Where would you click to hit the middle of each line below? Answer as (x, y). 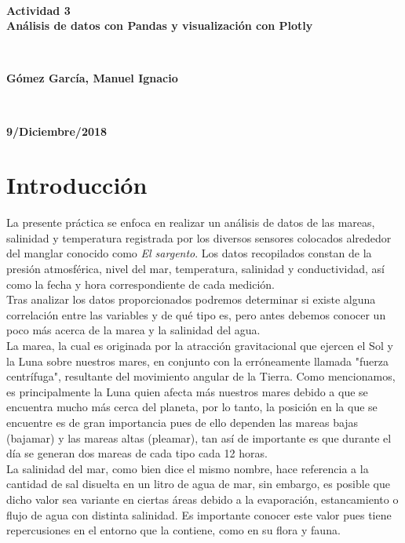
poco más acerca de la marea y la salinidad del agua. (133, 330)
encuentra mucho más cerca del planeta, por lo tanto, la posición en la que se (192, 407)
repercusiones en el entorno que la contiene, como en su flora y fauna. (173, 530)
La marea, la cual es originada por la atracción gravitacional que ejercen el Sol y (200, 346)
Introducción (77, 185)
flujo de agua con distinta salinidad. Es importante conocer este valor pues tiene (199, 514)
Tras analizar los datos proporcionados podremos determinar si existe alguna (191, 299)
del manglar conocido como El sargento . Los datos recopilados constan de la (189, 253)
